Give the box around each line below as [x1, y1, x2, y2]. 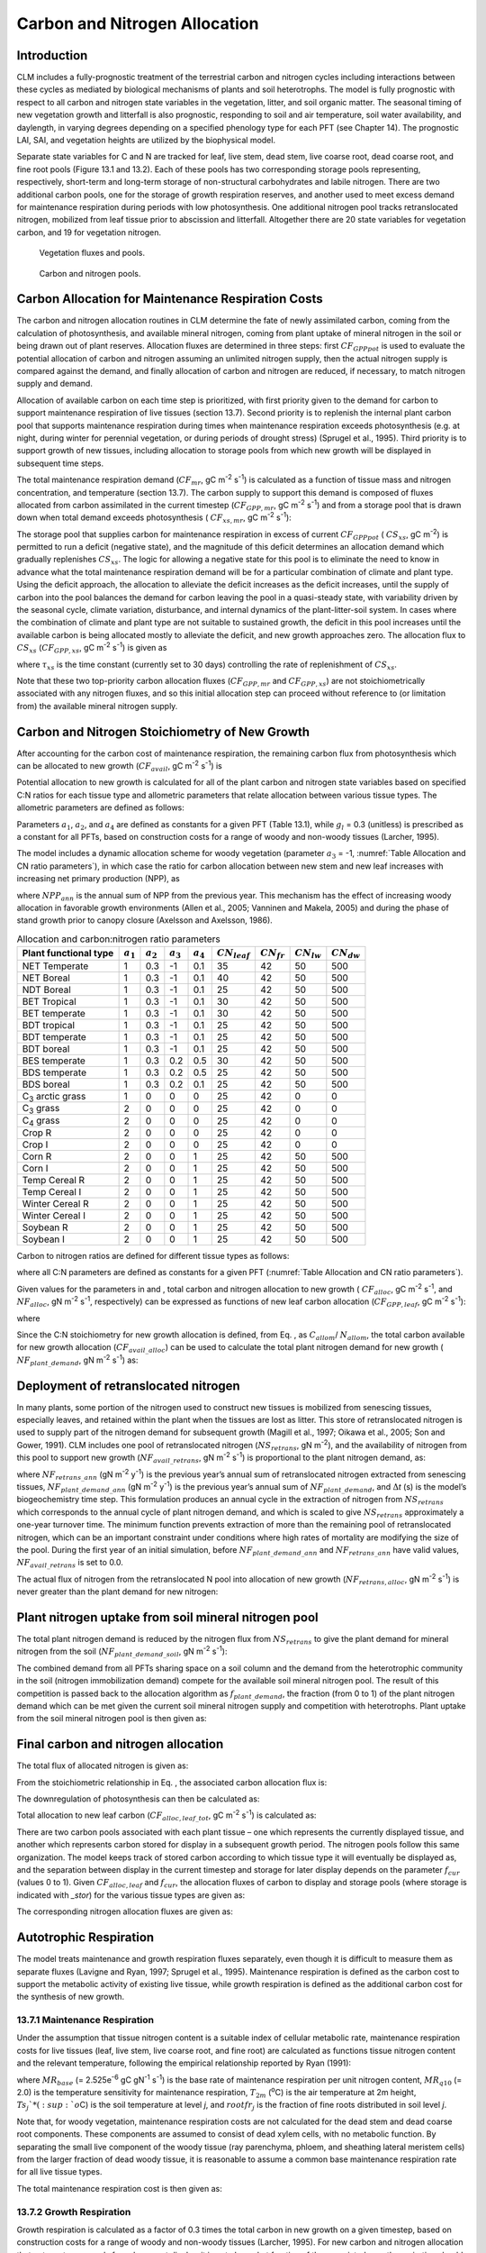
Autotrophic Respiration [16, 1929, 155, 1946]
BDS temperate [22, 1066, 87, 1079]
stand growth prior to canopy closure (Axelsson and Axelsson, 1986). [16, 915, 274, 926]
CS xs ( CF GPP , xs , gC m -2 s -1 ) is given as [16, 641, 167, 655]
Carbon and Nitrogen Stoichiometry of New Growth [16, 724, 310, 739]
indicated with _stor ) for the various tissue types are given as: [16, 1889, 246, 1901]
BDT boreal [22, 1042, 70, 1054]
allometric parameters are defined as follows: [16, 802, 184, 813]
